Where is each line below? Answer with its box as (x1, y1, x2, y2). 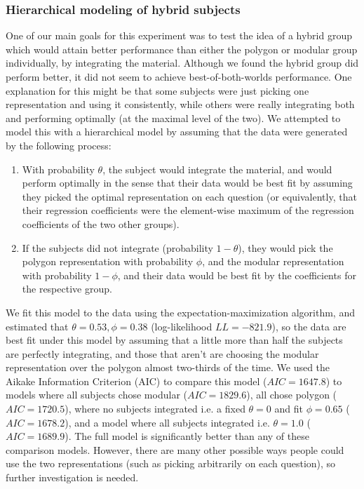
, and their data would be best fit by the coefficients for (117, 267, 356, 282)
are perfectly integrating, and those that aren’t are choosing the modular (6, 346, 319, 361)
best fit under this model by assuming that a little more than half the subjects (6, 333, 343, 347)
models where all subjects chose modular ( (6, 387, 187, 402)
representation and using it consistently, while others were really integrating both (6, 97, 355, 112)
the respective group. (22, 281, 112, 296)
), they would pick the (238, 240, 333, 255)
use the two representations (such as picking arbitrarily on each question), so (6, 456, 336, 471)
